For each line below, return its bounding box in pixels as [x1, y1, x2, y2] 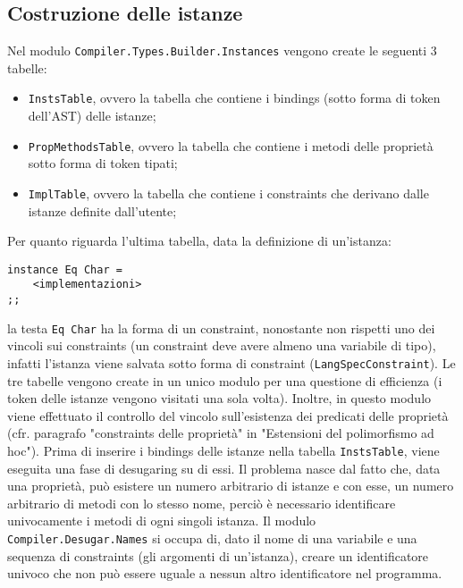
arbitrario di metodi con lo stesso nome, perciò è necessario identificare [7, 493, 396, 512]
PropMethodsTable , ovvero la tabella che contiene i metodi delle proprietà [28, 136, 434, 155]
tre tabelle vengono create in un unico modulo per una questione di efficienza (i [7, 371, 442, 390]
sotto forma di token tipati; [28, 154, 178, 172]
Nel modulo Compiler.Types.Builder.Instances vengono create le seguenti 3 [7, 41, 437, 60]
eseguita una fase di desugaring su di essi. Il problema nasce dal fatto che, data [7, 458, 441, 477]
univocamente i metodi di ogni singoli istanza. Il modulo [7, 511, 316, 530]
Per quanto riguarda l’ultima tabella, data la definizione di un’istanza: [7, 231, 391, 250]
